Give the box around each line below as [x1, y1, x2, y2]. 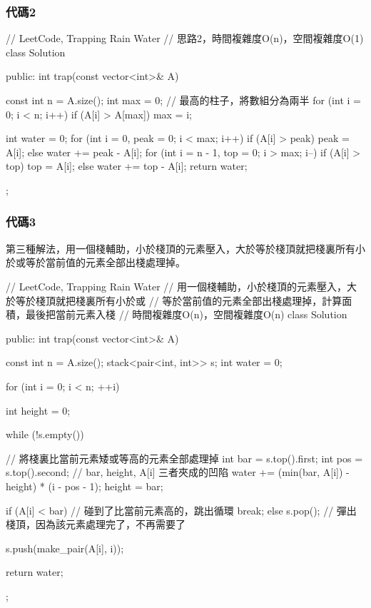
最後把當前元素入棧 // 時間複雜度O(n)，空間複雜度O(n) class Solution [25, 307, 347, 322]
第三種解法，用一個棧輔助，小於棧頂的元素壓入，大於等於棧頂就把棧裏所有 [6, 240, 355, 255]
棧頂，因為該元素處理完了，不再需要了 [6, 517, 185, 532]
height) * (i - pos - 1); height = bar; [6, 478, 163, 493]
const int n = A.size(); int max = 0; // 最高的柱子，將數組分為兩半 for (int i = [6, 93, 361, 107]
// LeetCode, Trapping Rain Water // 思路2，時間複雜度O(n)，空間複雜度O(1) [6, 31, 364, 46]
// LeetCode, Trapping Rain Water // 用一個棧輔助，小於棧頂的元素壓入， [6, 278, 347, 293]
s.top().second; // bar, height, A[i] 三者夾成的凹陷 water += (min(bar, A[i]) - [6, 465, 350, 480]
